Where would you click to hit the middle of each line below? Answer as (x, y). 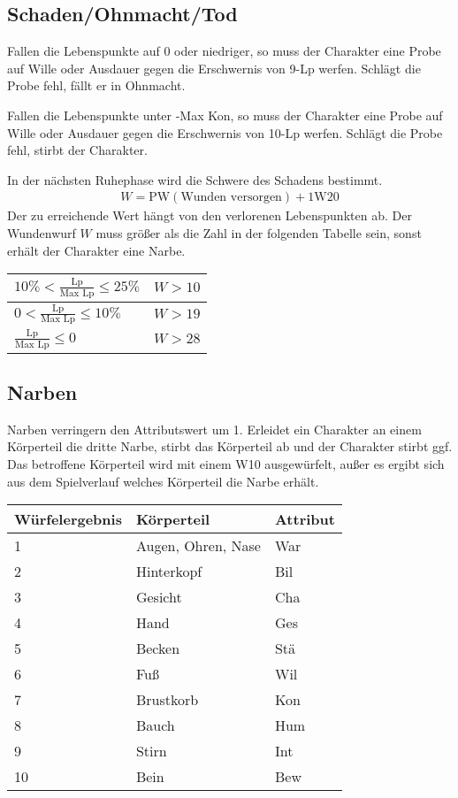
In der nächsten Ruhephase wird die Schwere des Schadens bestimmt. (195, 179)
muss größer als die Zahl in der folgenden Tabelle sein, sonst (259, 232)
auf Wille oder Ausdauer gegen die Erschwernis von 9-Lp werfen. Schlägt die (214, 68)
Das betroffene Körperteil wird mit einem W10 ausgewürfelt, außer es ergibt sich (226, 463)
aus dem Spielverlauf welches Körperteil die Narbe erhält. (163, 481)
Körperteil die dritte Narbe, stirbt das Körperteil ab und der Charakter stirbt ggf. (230, 446)
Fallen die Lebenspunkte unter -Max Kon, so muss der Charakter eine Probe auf (225, 115)
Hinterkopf (169, 572)
